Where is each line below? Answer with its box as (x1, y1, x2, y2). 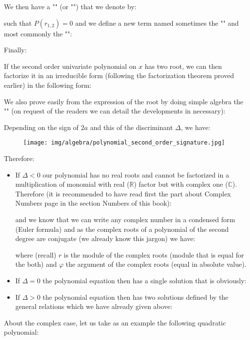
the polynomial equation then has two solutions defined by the (42, 291, 229, 302)
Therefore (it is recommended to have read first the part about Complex (15, 188, 231, 198)
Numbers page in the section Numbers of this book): (15, 198, 172, 208)
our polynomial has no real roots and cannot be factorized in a (42, 169, 229, 179)
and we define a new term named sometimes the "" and (75, 17, 239, 28)
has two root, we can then (145, 61, 222, 71)
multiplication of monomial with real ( (15, 179, 130, 189)
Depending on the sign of (4, 122, 79, 132)
